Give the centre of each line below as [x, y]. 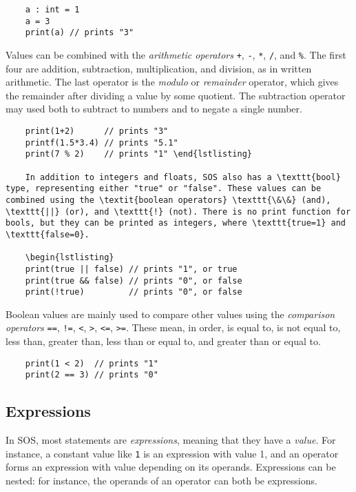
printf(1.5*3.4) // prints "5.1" [102, 142]
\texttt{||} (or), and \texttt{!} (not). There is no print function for [178, 211]
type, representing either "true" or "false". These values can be [164, 189]
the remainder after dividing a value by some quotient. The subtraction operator [176, 95]
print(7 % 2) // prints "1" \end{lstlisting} [138, 154]
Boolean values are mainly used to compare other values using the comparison [170, 314]
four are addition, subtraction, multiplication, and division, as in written [159, 68]
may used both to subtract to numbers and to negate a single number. [154, 109]
